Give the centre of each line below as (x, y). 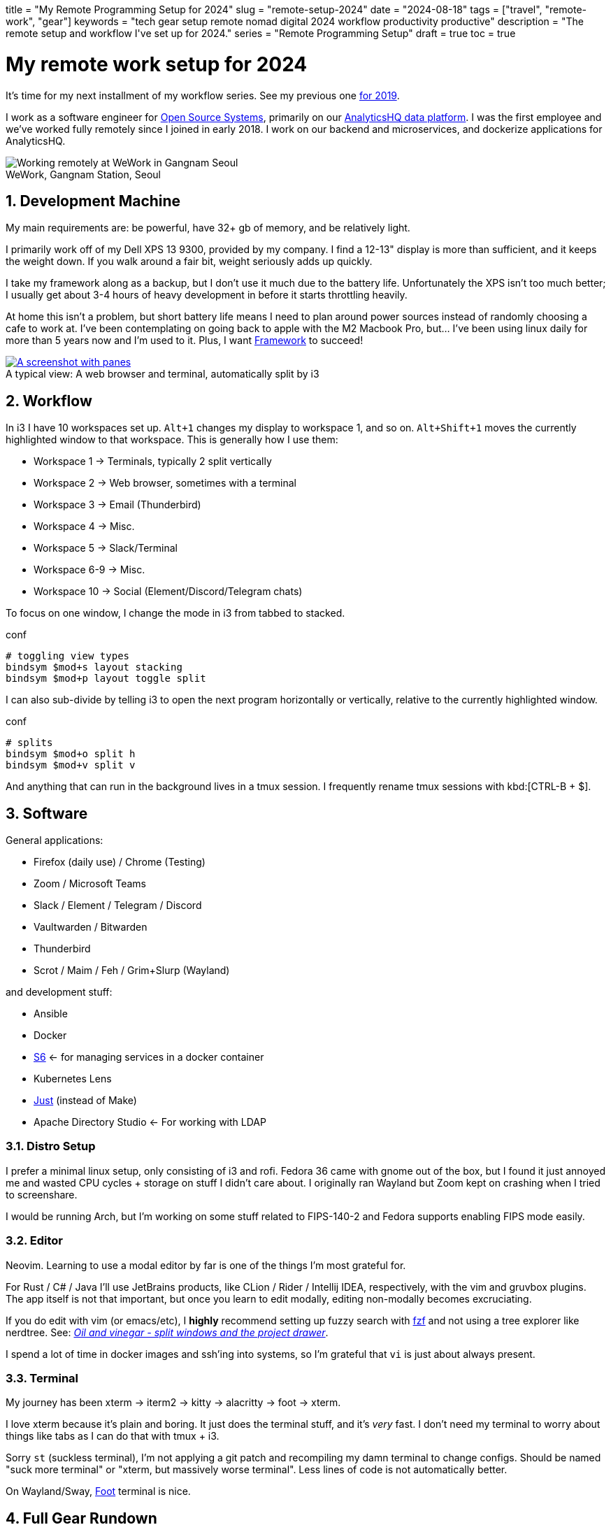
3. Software (47, 813)
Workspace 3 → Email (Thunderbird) (117, 505)
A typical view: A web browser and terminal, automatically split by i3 (163, 374)
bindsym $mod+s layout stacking (94, 667)
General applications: (55, 840)
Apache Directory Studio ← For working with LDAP (150, 1122)
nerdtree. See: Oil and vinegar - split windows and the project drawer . (167, 1332)
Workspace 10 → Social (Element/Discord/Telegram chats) (168, 592)
